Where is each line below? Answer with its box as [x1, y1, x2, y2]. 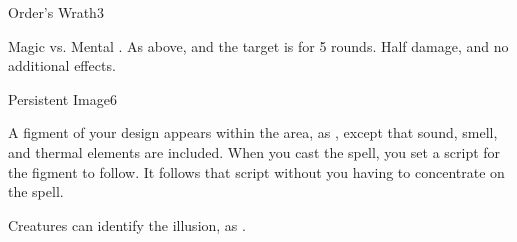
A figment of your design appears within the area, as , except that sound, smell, [8, 122, 498, 143]
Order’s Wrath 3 [8, 2, 104, 22]
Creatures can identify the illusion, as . [8, 214, 246, 235]
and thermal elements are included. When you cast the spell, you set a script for [8, 141, 501, 162]
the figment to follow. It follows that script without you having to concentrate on [8, 161, 505, 182]
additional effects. [8, 55, 116, 76]
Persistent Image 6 [8, 88, 117, 109]
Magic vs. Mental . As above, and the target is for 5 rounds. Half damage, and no [8, 35, 509, 56]
